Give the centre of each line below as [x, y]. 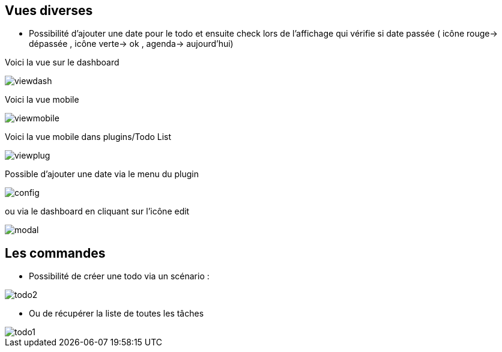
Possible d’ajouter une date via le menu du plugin [102, 174]
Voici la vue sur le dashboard [62, 62]
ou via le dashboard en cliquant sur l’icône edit [97, 211]
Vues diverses [49, 11]
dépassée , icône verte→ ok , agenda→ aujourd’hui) [131, 44]
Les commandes [55, 253]
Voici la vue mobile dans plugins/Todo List [88, 137]
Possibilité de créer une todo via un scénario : [119, 276]
